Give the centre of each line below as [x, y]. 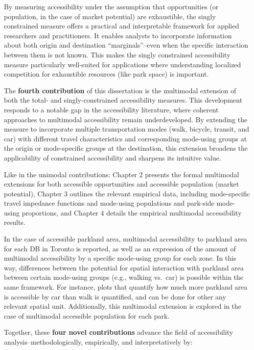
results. [15, 222]
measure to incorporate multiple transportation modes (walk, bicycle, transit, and [127, 129]
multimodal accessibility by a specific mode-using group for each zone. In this [120, 258]
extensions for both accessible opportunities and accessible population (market [122, 184]
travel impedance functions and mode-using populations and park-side [109, 203]
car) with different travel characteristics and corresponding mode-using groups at [126, 138]
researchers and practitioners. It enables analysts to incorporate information [118, 35]
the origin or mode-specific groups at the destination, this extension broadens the [126, 148]
